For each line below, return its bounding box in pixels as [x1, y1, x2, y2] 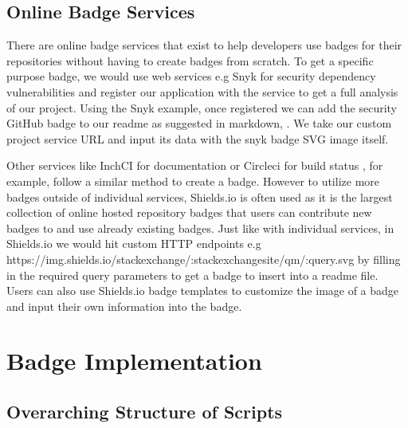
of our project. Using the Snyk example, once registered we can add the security [6, 99, 398, 116]
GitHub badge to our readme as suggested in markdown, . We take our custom [6, 115, 392, 132]
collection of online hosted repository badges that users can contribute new [6, 204, 372, 221]
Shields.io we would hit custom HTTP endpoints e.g [6, 235, 261, 252]
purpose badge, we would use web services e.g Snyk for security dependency [6, 68, 376, 84]
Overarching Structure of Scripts [6, 399, 283, 424]
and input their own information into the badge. [6, 297, 242, 314]
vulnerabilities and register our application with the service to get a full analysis [6, 83, 398, 100]
